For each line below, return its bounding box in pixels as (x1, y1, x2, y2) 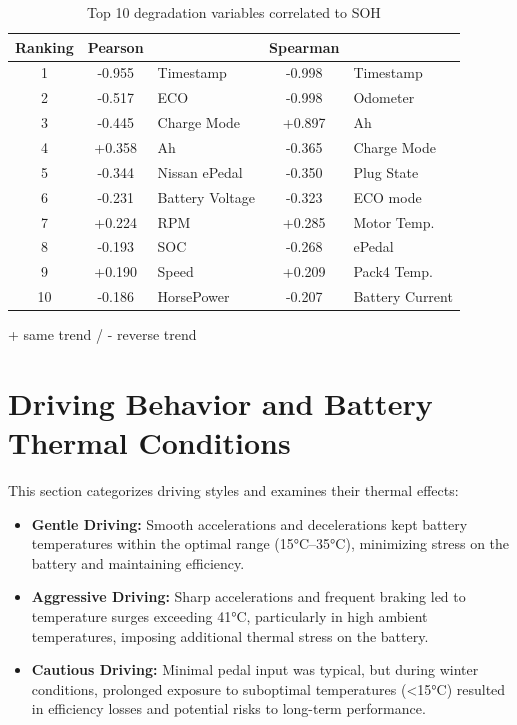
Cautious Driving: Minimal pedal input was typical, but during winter (31, 659, 479, 680)
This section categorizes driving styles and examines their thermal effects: (8, 480, 459, 501)
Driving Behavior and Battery (8, 382, 433, 423)
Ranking (15, 36, 74, 57)
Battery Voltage (157, 186, 256, 207)
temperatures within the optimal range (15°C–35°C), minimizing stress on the (31, 533, 510, 554)
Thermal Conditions (8, 422, 291, 463)
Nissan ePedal (157, 161, 243, 182)
